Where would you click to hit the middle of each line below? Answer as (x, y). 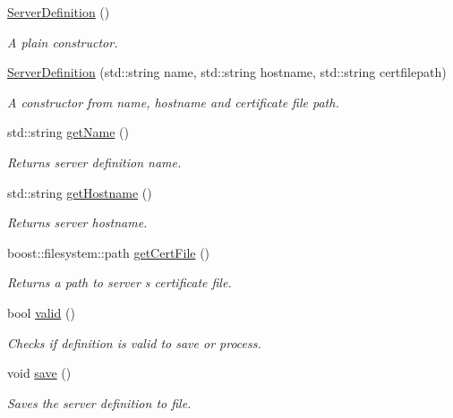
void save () (39, 373)
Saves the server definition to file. (99, 402)
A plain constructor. (63, 42)
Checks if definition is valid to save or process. (134, 342)
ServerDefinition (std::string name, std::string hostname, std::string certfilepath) (227, 72)
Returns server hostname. (77, 222)
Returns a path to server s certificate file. (120, 282)
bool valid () (41, 312)
